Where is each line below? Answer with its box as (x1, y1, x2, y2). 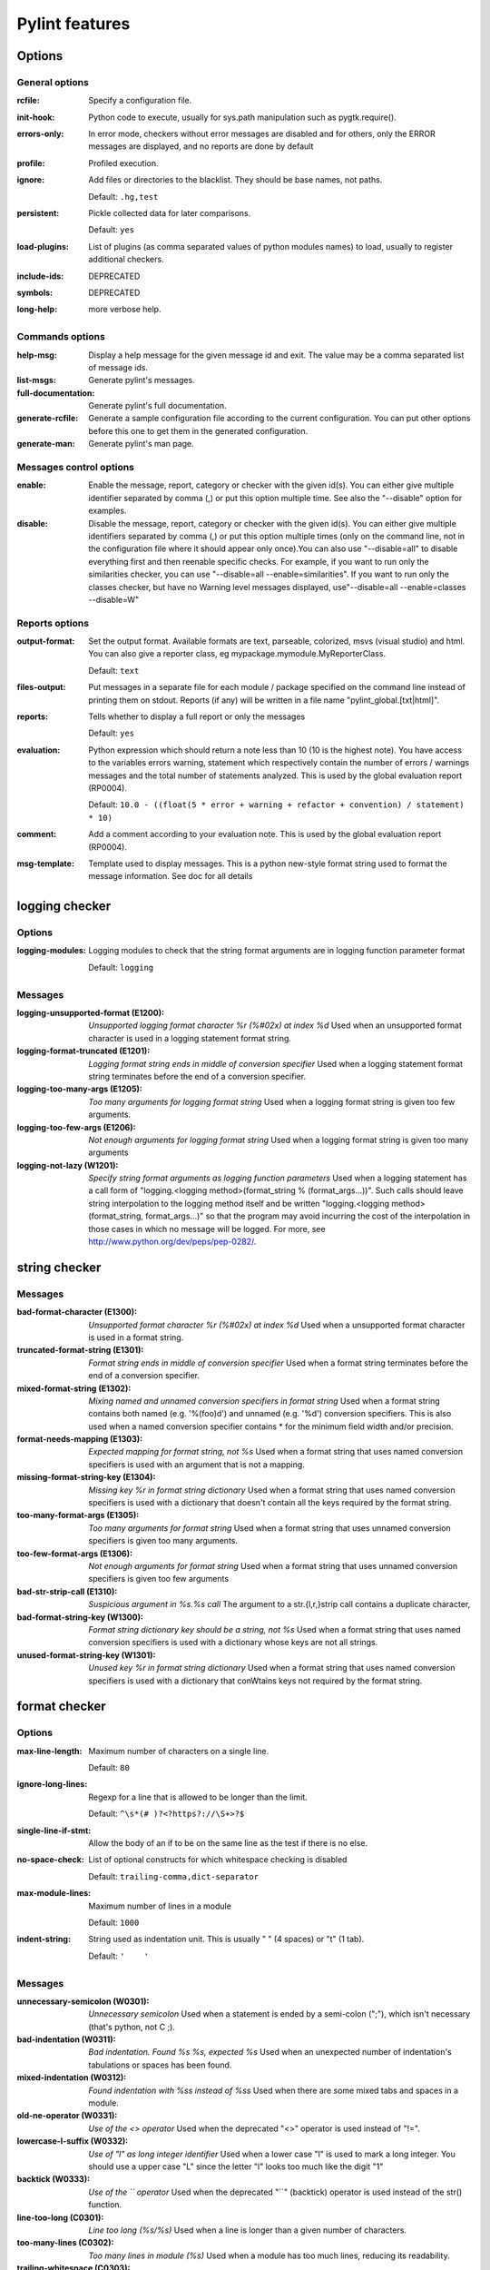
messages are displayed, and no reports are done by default (88, 141, 314, 152)
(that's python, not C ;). (88, 2021, 176, 2032)
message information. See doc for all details (88, 871, 253, 882)
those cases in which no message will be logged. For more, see (88, 1223, 326, 1234)
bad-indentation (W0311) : (16, 2034, 117, 2045)
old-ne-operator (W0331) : (16, 2110, 118, 2121)
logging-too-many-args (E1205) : (16, 1083, 142, 1094)
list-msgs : (16, 375, 56, 386)
